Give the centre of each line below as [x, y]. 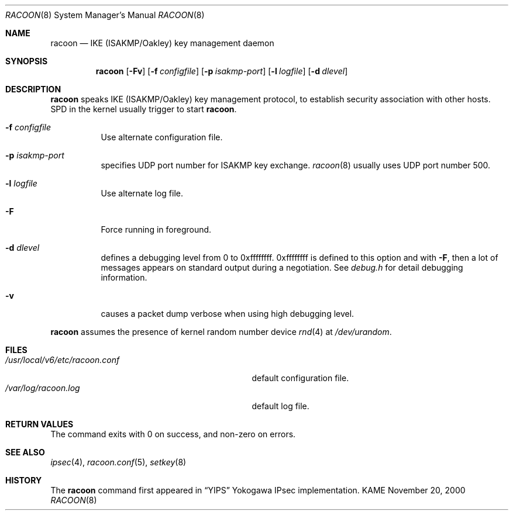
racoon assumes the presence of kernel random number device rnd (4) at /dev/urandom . [221, 332]
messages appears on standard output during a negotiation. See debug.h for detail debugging [282, 267]
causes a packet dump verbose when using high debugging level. [228, 314]
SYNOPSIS [27, 61]
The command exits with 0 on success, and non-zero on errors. [173, 434]
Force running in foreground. [156, 229]
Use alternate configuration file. [162, 137]
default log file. [280, 406]
